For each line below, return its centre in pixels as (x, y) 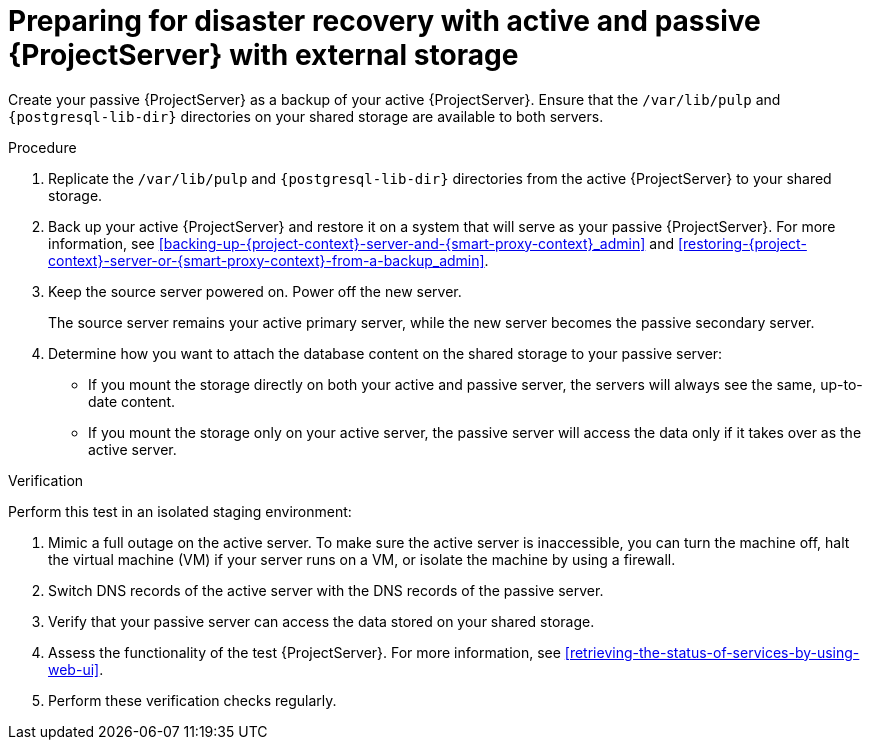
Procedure (42, 147)
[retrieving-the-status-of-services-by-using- (712, 652)
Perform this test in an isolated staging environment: (180, 511)
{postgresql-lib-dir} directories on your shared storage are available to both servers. (306, 116)
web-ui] (74, 669)
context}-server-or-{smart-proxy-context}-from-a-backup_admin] (266, 260)
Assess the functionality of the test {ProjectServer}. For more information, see (304, 652)
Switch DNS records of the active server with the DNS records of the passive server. (326, 590)
